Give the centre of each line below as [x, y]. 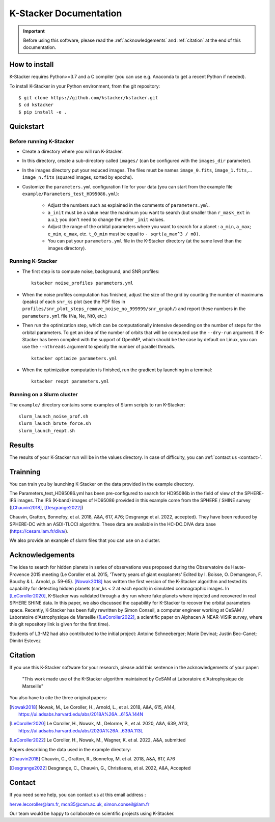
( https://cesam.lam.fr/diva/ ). [39, 531]
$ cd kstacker [36, 105]
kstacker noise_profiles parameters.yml [82, 283]
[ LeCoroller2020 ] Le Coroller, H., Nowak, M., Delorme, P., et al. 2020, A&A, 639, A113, [99, 724]
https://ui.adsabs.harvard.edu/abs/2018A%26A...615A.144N [81, 714]
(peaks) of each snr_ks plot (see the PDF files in [74, 302]
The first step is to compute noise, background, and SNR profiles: [91, 271]
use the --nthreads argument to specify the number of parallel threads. [99, 347]
